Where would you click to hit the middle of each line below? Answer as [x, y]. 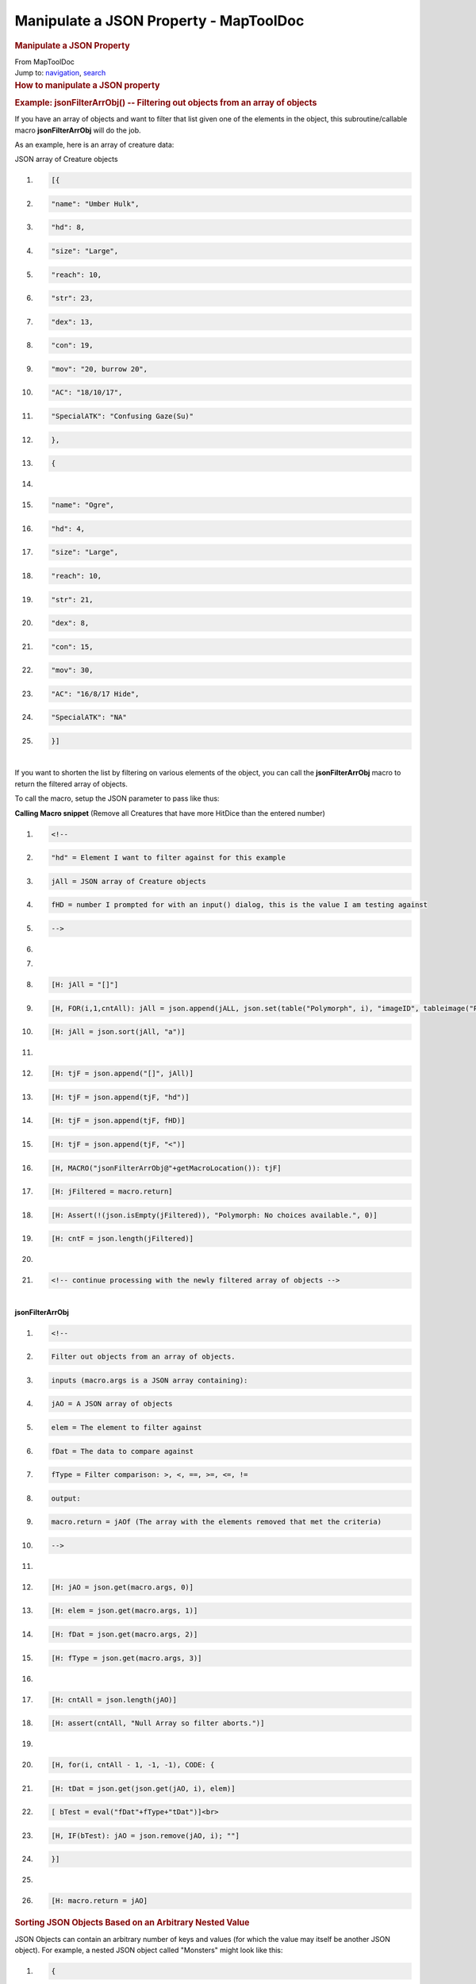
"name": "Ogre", [83, 505]
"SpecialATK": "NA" [89, 717]
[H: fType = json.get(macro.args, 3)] [127, 1658]
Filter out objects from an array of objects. [143, 1357]
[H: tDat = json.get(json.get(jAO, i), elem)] [143, 1788]
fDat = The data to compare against [123, 1451]
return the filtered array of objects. [71, 784]
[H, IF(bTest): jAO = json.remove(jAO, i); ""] [145, 1836]
